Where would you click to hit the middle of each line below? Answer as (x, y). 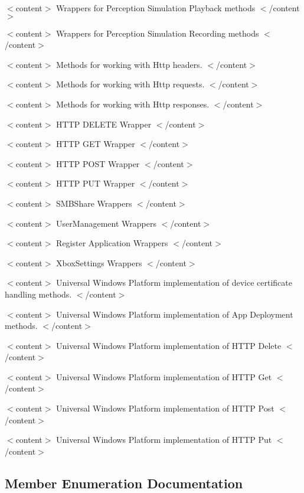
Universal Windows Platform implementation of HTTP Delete (169, 345)
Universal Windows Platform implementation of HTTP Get (164, 376)
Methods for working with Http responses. (133, 104)
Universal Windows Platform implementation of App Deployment (175, 314)
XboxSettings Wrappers (99, 262)
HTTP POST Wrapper (98, 163)
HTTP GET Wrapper (96, 144)
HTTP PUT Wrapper (96, 183)
